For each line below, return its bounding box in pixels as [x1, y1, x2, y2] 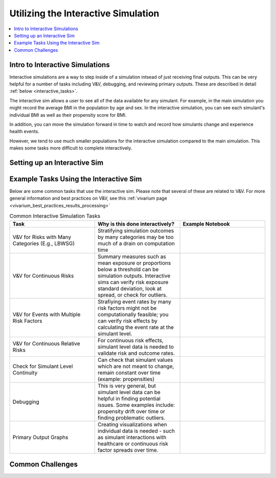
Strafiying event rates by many [98, 298, 171, 305]
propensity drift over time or [98, 407, 166, 415]
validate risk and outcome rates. [98, 350, 175, 357]
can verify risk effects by [98, 317, 158, 324]
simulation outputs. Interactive [98, 272, 171, 279]
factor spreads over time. [98, 446, 158, 453]
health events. [9, 128, 39, 135]
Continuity [12, 369, 38, 376]
